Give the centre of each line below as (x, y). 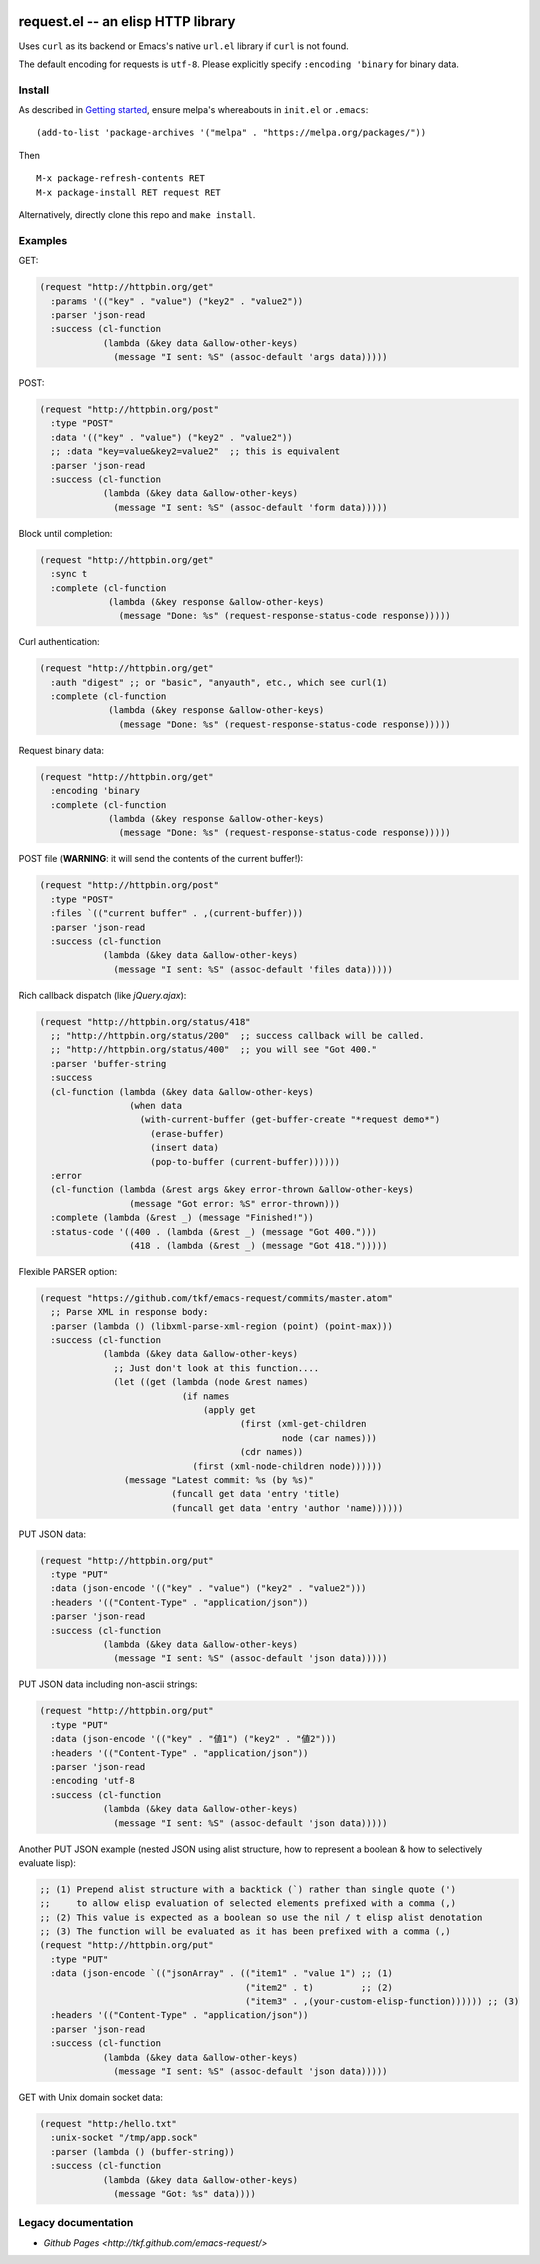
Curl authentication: (59, 642)
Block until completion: (65, 533)
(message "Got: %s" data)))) (185, 2193)
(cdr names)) (271, 1452)
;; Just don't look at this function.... (216, 1368)
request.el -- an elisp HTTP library (127, 21)
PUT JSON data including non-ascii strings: (108, 1684)
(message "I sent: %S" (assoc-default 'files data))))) (253, 969)
